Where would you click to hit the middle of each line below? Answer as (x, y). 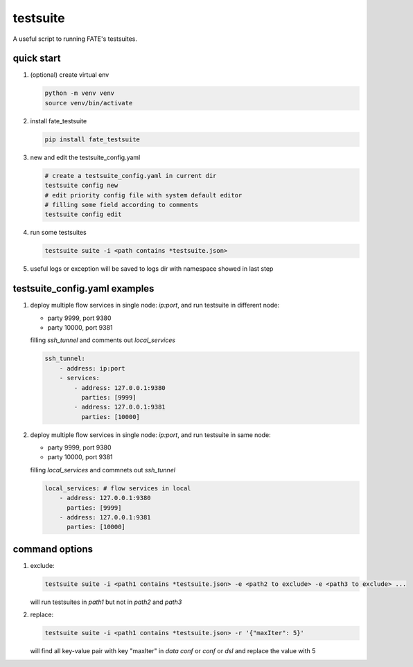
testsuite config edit (83, 214)
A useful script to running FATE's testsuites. (75, 39)
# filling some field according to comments (122, 205)
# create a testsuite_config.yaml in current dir (131, 176)
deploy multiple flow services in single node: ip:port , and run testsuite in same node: (150, 435)
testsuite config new (81, 186)
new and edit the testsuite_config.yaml (85, 157)
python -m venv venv (79, 93)
